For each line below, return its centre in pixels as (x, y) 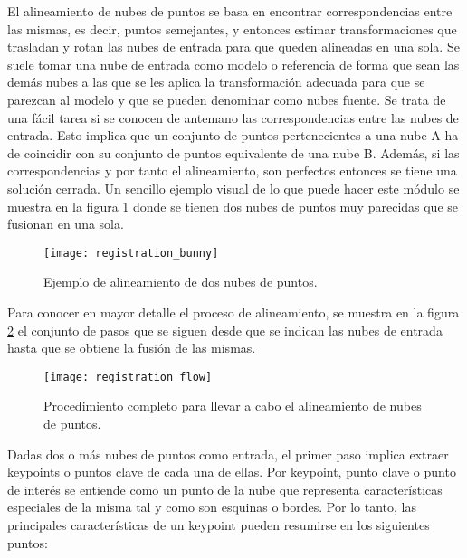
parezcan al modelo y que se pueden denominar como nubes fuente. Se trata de (227, 99)
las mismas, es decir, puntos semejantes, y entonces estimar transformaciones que (232, 28)
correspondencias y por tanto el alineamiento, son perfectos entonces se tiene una (232, 170)
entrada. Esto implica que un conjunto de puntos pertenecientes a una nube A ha (233, 135)
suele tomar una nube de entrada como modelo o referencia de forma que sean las (233, 64)
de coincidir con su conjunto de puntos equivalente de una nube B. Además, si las (233, 152)
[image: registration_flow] (128, 377)
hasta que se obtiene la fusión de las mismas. (132, 348)
